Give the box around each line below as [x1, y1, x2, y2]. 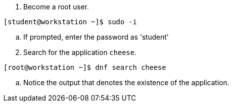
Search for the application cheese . [23, 48, 137, 56]
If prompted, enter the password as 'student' [23, 33, 169, 41]
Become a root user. [23, 2, 89, 11]
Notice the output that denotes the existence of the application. [23, 78, 230, 87]
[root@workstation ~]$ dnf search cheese [3, 63, 166, 71]
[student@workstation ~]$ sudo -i [3, 18, 137, 26]
